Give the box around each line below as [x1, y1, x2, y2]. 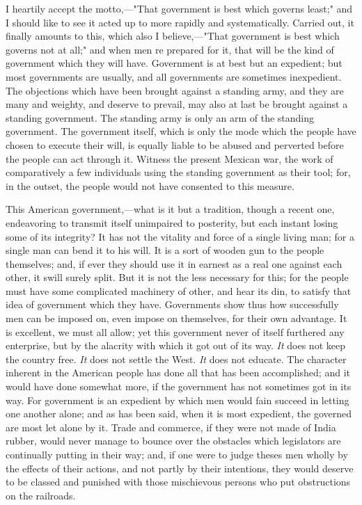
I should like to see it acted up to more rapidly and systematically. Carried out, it [6, 15, 354, 29]
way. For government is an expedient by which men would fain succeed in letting [6, 392, 349, 407]
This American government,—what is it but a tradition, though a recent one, [6, 202, 335, 216]
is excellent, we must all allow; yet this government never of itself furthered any [6, 324, 345, 339]
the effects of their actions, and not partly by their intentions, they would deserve [6, 460, 354, 475]
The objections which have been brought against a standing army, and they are [6, 83, 344, 97]
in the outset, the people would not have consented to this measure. [6, 178, 294, 193]
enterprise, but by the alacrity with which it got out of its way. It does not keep [6, 338, 345, 353]
